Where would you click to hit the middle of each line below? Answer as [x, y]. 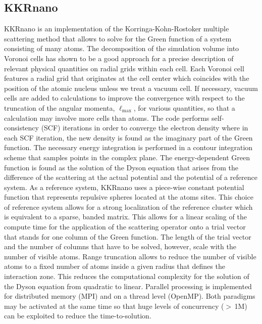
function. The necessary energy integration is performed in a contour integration [128, 147]
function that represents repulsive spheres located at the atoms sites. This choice [129, 197]
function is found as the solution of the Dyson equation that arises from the [121, 167]
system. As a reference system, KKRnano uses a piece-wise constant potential [124, 187]
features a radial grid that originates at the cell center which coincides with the [127, 78]
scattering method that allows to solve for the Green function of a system [118, 38]
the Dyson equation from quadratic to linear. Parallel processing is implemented [128, 286]
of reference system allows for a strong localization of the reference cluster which [128, 206]
